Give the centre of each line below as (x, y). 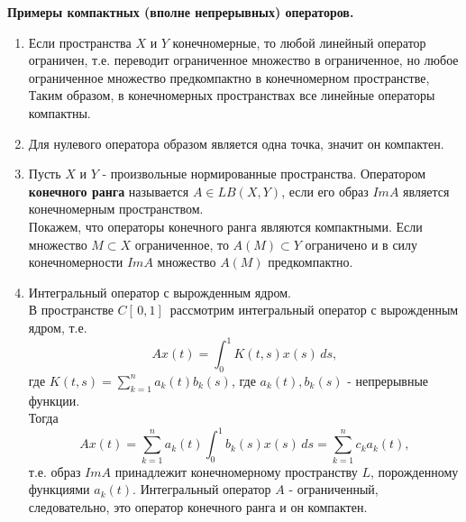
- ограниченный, (334, 489)
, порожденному (414, 471)
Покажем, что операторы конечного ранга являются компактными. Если (225, 226)
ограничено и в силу (361, 244)
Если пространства (80, 42)
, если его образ (325, 191)
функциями (59, 489)
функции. (54, 400)
